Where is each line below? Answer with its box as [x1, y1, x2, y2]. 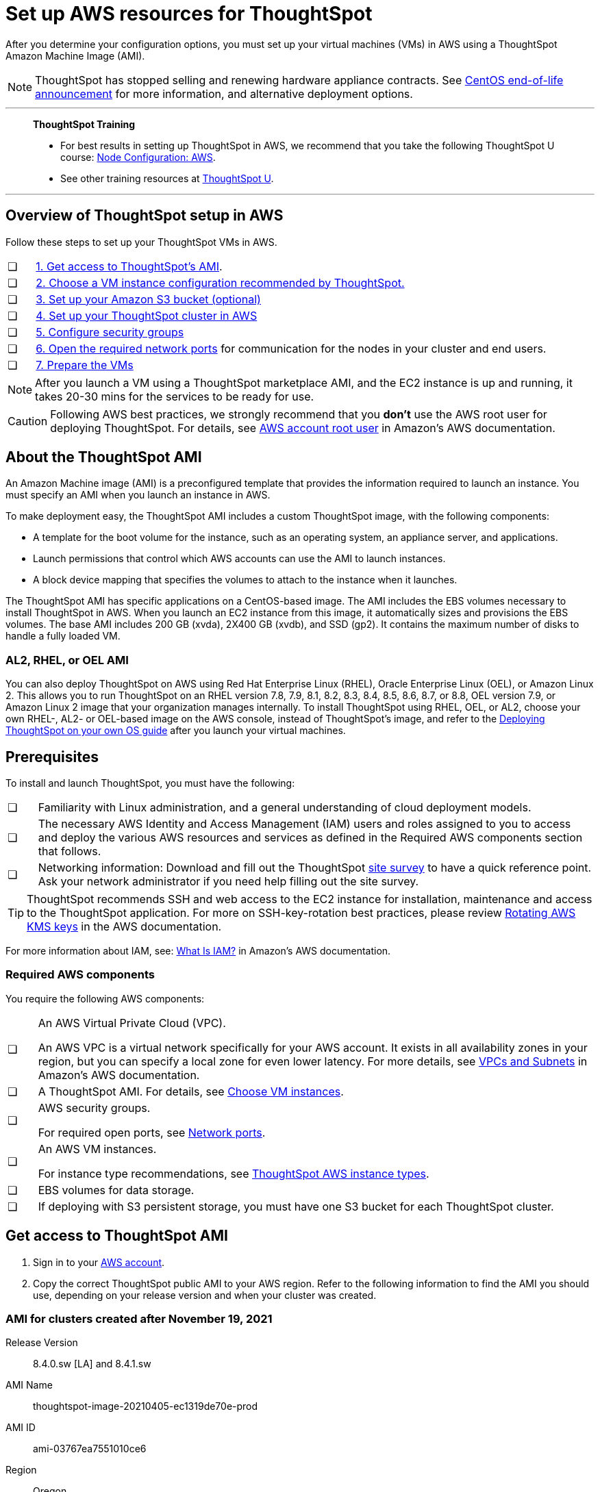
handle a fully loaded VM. [5, 630, 121, 642]
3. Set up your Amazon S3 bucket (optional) [36, 292, 261, 306]
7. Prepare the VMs [36, 357, 134, 372]
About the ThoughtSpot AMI [5, 448, 202, 466]
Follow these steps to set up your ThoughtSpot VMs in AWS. [5, 236, 277, 248]
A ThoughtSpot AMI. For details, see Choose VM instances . [38, 1084, 344, 1098]
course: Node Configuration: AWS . [60, 151, 216, 163]
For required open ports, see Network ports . [38, 1125, 266, 1139]
